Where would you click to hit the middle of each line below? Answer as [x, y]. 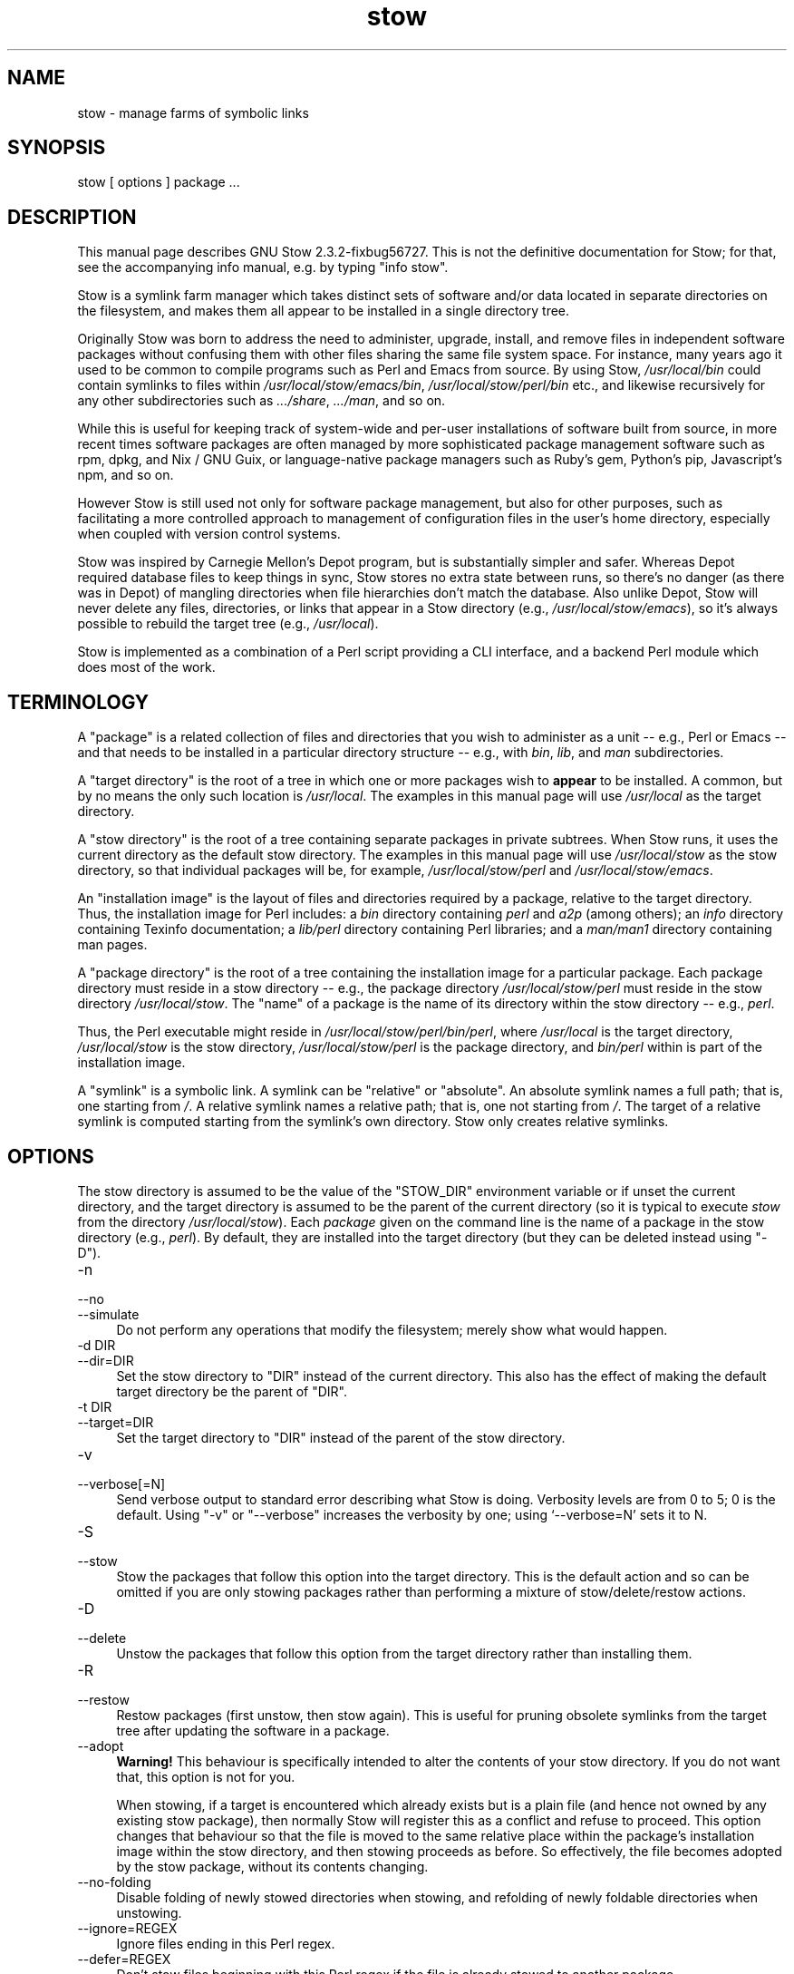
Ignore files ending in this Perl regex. [226, 1943]
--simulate [108, 1314]
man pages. [112, 945]
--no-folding [114, 1882]
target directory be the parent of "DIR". [232, 1391]
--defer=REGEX [124, 1959]
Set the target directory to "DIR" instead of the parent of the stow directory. [341, 1437]
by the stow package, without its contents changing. [272, 1866]
